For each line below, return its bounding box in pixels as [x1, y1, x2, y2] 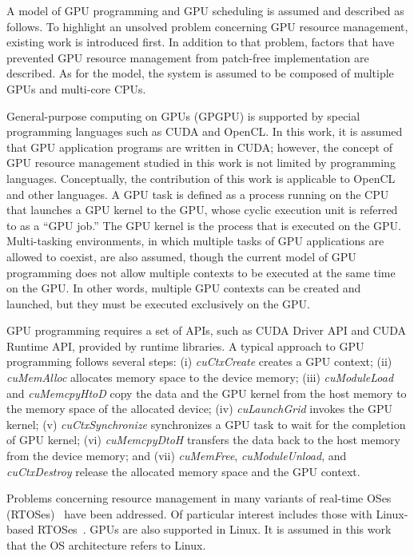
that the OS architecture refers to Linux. [6, 537, 206, 553]
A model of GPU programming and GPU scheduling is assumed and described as [6, 2, 404, 18]
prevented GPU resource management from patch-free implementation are [6, 49, 369, 66]
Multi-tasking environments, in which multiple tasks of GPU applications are [6, 232, 384, 249]
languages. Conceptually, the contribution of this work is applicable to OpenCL [6, 169, 396, 186]
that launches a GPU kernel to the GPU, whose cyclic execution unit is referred [6, 201, 398, 218]
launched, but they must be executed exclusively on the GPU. [6, 295, 311, 312]
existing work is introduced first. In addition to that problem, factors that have [6, 34, 395, 50]
